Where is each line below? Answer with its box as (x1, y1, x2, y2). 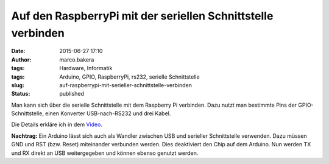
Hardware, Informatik (59, 65, 113, 72)
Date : (11, 48, 26, 55)
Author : (11, 55, 32, 63)
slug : (11, 81, 24, 88)
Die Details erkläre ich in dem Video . (11, 121, 103, 128)
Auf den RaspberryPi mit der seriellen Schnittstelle (11, 9, 274, 23)
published (59, 90, 85, 98)
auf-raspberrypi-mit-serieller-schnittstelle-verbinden (59, 81, 192, 88)
